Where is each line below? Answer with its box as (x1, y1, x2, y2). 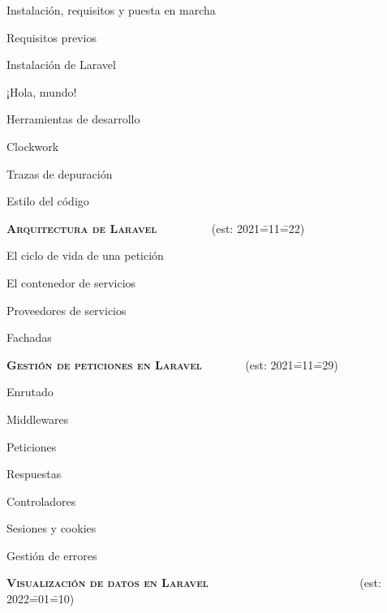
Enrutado (6, 383, 54, 400)
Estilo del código (6, 192, 89, 209)
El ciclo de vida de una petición (6, 247, 164, 264)
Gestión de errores (6, 546, 97, 563)
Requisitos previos (6, 28, 97, 45)
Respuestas (6, 465, 62, 482)
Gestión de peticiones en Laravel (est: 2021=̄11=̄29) (6, 356, 338, 373)
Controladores (6, 492, 76, 509)
